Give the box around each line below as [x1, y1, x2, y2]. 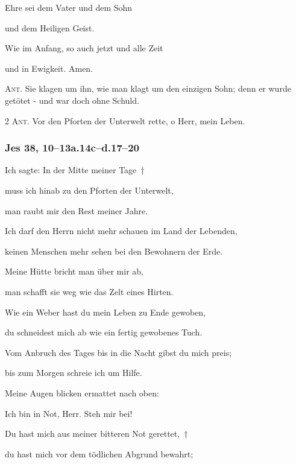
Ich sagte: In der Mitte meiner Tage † [5, 164, 145, 176]
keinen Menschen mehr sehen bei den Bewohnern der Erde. [5, 244, 223, 257]
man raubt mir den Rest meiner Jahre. [5, 204, 148, 217]
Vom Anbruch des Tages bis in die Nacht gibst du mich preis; [5, 346, 232, 358]
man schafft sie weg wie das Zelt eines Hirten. [5, 285, 174, 297]
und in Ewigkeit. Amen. [5, 62, 93, 74]
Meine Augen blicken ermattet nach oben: [5, 386, 159, 399]
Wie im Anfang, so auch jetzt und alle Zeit [5, 42, 163, 54]
